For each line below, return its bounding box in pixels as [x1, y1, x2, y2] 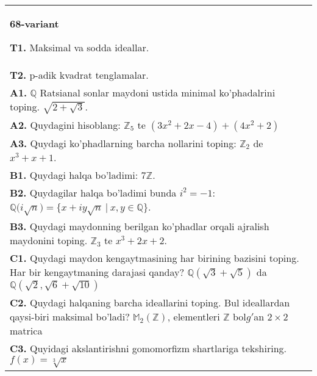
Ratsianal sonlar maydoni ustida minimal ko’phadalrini [40, 85, 276, 99]
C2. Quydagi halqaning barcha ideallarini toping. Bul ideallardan [10, 295, 290, 310]
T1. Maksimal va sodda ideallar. [10, 40, 149, 54]
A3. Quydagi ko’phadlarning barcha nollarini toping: [10, 136, 237, 150]
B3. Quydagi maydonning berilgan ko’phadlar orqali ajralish [10, 219, 269, 234]
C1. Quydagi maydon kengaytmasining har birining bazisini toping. [10, 251, 299, 266]
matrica [10, 324, 43, 338]
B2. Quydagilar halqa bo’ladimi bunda [10, 185, 177, 200]
